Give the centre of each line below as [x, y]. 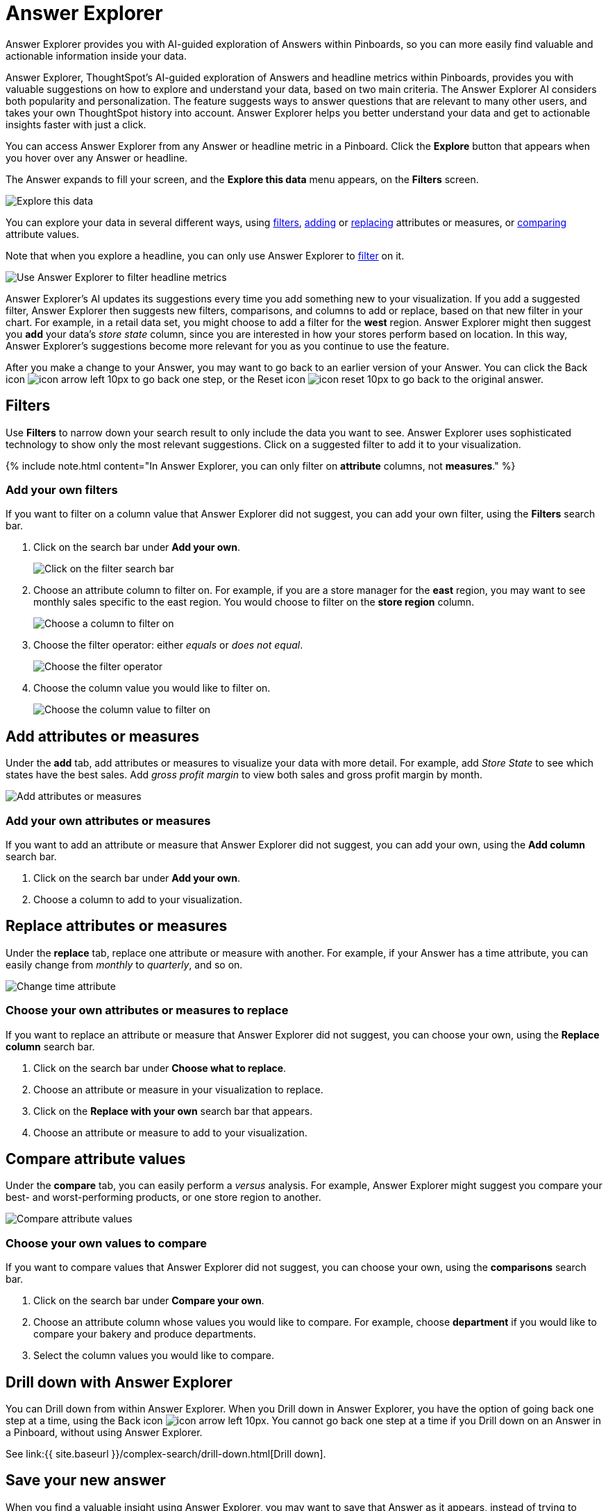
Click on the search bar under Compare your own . [149, 1301]
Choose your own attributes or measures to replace [147, 1010]
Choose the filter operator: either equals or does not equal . [168, 645]
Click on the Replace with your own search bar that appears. [173, 1111]
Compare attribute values [96, 1159]
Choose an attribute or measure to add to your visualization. [170, 1132]
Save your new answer [86, 1480]
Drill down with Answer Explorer [119, 1382]
